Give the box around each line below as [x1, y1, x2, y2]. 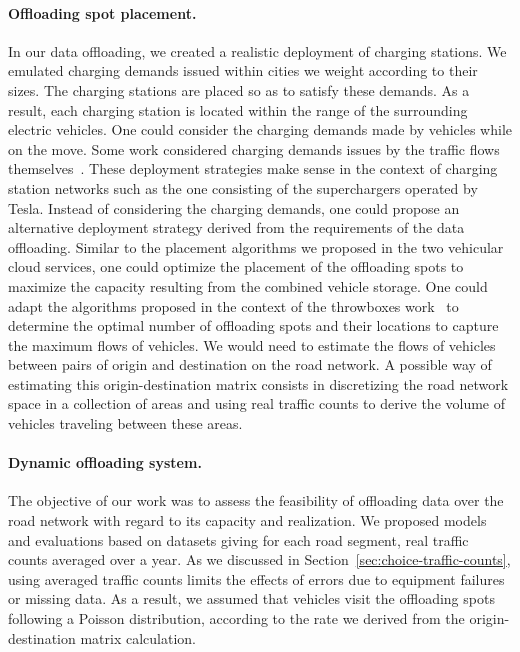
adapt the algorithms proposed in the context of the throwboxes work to [8, 295, 459, 316]
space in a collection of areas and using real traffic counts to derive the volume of [8, 393, 506, 414]
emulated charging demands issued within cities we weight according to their [8, 60, 478, 81]
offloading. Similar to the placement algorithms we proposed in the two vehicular [8, 236, 504, 257]
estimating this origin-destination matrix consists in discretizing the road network [8, 373, 509, 394]
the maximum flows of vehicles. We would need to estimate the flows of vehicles [8, 334, 496, 355]
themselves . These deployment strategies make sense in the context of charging [8, 158, 498, 179]
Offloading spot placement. [8, 2, 197, 23]
